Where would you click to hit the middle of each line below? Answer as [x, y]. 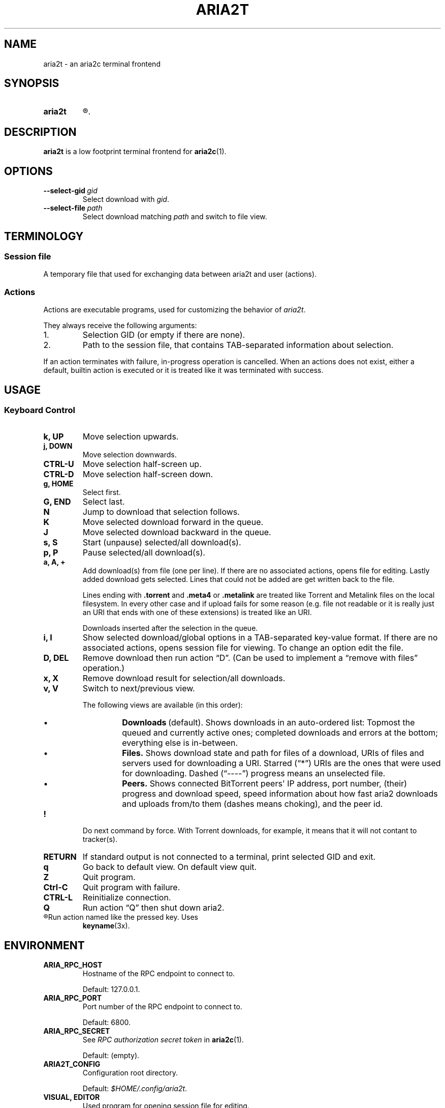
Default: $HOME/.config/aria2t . [135, 1089]
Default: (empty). [111, 1056]
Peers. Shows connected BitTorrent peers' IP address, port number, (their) [265, 784]
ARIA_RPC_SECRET [77, 1031]
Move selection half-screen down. [148, 474]
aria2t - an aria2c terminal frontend [102, 64]
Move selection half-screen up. [142, 464]
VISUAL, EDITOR [72, 1097]
